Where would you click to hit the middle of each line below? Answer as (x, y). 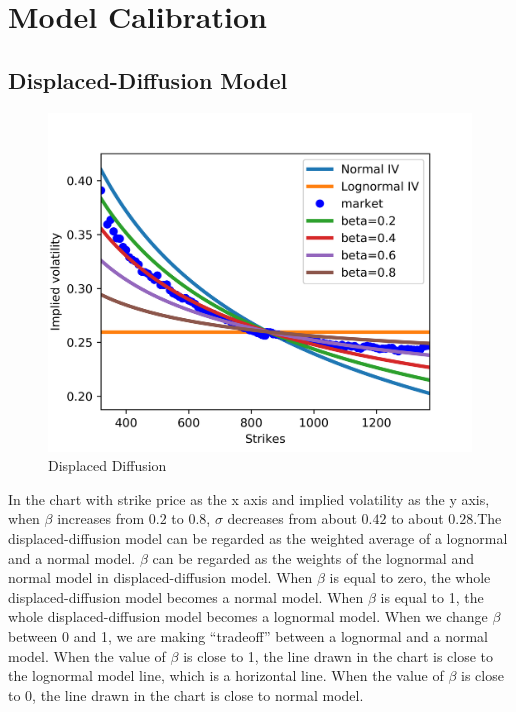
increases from (101, 518)
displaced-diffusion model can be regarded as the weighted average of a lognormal (258, 538)
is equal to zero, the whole (410, 577)
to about (417, 518)
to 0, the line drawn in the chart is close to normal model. (186, 694)
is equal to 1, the (432, 596)
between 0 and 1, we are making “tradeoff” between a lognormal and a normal (248, 636)
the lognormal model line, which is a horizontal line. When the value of (226, 675)
